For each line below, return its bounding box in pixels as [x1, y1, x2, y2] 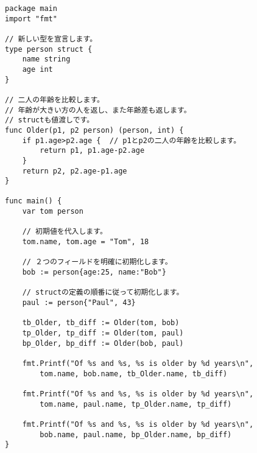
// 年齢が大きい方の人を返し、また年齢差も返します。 [5, 105, 191, 114]
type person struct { [5, 44, 93, 54]
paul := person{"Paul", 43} [22, 298, 136, 307]
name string [22, 55, 71, 64]
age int [22, 65, 53, 74]
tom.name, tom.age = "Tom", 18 [22, 237, 149, 247]
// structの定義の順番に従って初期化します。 [22, 288, 184, 297]
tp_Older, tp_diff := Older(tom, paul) [22, 329, 184, 337]
